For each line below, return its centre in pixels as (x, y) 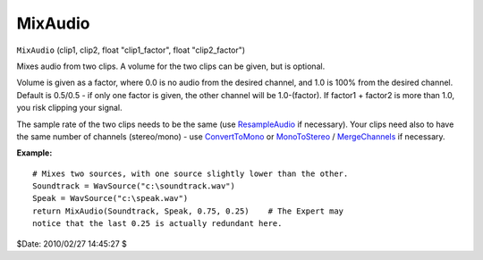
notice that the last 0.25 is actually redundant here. (157, 224)
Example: (34, 153)
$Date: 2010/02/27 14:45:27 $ (72, 243)
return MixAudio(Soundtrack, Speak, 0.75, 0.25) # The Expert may (188, 211)
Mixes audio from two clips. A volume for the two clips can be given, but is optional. (171, 66)
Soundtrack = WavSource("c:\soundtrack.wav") (134, 186)
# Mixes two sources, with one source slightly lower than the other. (191, 173)
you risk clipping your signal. (69, 108)
